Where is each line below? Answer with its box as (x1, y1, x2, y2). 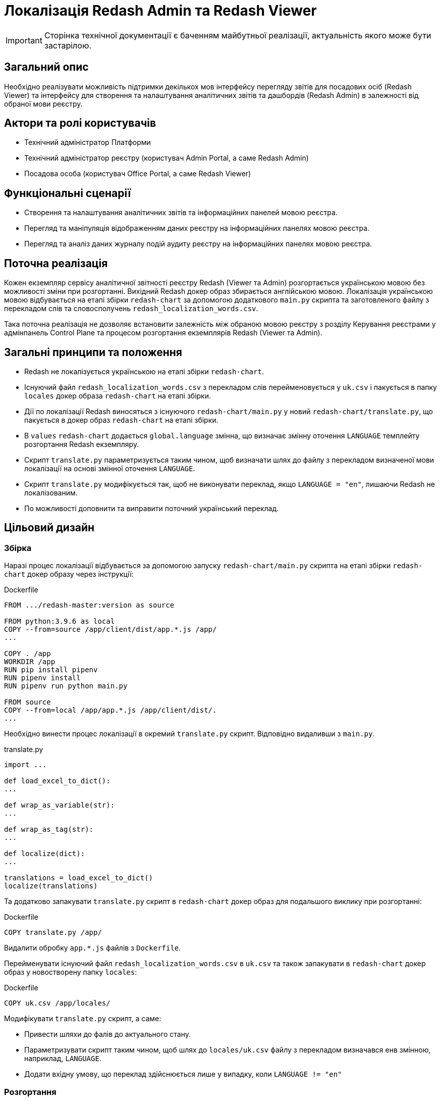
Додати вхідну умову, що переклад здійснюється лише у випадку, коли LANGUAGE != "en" (24, 1070, 342, 1079)
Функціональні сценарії (4, 186, 131, 199)
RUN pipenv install (4, 674, 81, 682)
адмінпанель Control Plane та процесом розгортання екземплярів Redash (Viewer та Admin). (4, 328, 322, 337)
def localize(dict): (4, 849, 85, 858)
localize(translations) (4, 882, 98, 890)
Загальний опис (4, 61, 89, 74)
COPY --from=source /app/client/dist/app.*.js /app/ (4, 625, 217, 634)
